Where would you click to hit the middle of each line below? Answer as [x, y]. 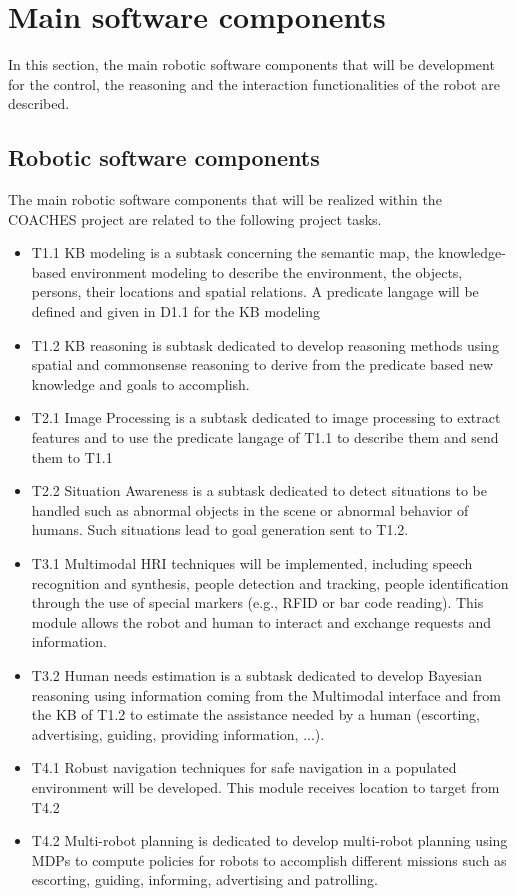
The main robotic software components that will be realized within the [225, 199]
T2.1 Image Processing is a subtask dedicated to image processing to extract [266, 417]
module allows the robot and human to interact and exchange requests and [261, 621]
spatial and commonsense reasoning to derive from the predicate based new [262, 364]
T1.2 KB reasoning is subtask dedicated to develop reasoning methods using [265, 344]
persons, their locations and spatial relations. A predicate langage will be [255, 291]
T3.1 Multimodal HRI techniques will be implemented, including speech [252, 563]
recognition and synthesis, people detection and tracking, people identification [270, 582]
